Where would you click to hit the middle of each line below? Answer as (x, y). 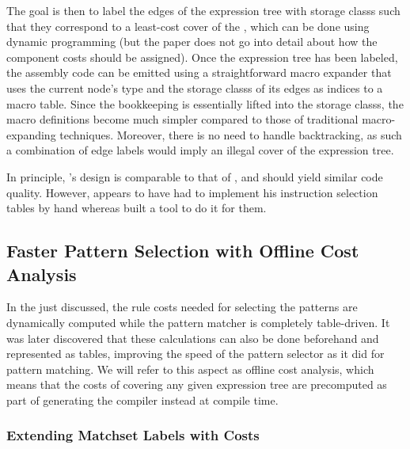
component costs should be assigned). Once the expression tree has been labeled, (202, 57)
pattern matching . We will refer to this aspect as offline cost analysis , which (190, 369)
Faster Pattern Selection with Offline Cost (183, 251)
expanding (31, 134)
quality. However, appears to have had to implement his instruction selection (192, 192)
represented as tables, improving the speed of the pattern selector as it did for (196, 354)
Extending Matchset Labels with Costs (133, 435)
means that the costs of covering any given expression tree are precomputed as (197, 384)
